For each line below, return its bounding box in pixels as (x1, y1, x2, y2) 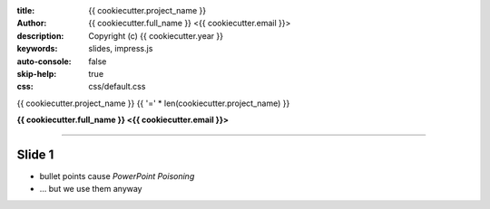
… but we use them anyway (39, 184, 142, 195)
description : (16, 30, 64, 41)
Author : (16, 18, 47, 29)
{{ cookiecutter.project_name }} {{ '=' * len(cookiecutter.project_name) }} (16, 98, 290, 109)
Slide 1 (16, 147, 54, 162)
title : (16, 5, 35, 15)
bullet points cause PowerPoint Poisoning (39, 171, 195, 182)
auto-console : (16, 55, 72, 67)
